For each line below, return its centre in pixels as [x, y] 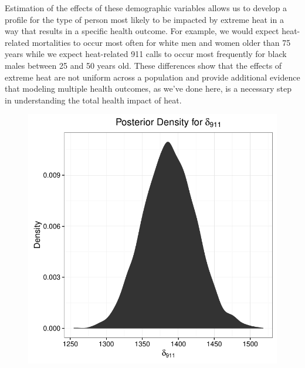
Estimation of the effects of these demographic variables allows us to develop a [146, 8]
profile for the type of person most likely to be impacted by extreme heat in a [144, 19]
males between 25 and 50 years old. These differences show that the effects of [143, 65]
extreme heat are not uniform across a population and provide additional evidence [152, 77]
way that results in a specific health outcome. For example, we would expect [142, 31]
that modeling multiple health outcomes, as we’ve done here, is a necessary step [148, 88]
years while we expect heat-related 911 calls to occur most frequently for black [146, 54]
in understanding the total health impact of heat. [93, 100]
